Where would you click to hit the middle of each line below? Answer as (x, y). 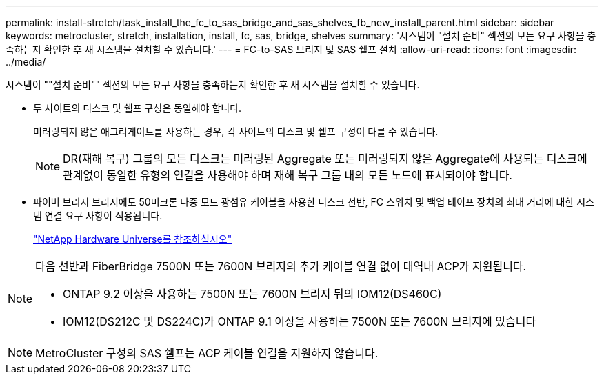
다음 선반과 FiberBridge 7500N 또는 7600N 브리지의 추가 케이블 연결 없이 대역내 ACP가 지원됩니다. (281, 266)
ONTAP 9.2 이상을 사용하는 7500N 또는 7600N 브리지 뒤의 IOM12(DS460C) (252, 294)
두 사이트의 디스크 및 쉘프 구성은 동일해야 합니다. (138, 108)
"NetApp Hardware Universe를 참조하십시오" (133, 239)
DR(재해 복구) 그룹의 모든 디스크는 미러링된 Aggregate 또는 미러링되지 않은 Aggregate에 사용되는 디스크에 (325, 159)
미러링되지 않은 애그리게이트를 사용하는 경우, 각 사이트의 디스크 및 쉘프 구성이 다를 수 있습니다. (236, 131)
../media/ (26, 62)
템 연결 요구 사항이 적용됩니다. (98, 216)
